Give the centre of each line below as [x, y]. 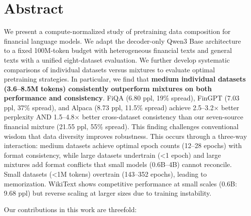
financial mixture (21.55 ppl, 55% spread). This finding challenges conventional [121, 126]
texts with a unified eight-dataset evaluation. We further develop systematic [117, 59]
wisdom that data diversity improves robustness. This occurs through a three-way [125, 136]
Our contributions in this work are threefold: [70, 209]
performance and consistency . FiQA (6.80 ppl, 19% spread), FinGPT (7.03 [122, 98]
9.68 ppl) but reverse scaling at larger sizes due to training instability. [108, 193]
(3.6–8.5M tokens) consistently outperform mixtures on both [108, 88]
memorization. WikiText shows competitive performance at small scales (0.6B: [121, 183]
